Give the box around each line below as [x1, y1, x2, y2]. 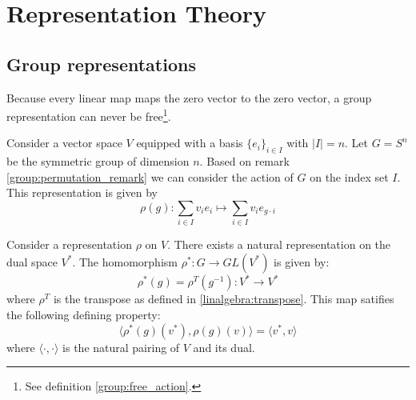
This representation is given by [6, 184, 158, 201]
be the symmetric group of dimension [6, 153, 190, 170]
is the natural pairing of [62, 338, 180, 355]
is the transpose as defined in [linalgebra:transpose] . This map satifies [53, 290, 394, 307]
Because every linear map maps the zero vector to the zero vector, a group [6, 89, 372, 106]
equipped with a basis [136, 134, 243, 151]
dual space [6, 253, 58, 270]
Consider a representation [6, 236, 132, 253]
